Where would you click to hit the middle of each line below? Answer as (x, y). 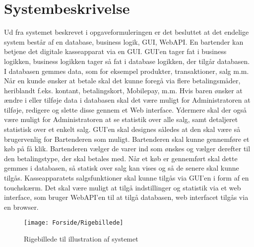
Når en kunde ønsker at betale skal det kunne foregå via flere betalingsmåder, (122, 81)
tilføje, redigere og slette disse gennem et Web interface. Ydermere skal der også (126, 109)
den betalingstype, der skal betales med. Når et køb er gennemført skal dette (121, 158)
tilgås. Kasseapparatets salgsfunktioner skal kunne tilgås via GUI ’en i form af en (127, 178)
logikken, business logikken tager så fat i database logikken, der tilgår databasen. (127, 61)
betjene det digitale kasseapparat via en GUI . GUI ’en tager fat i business (115, 51)
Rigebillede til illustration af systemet (81, 239)
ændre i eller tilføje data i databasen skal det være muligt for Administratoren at (127, 100)
